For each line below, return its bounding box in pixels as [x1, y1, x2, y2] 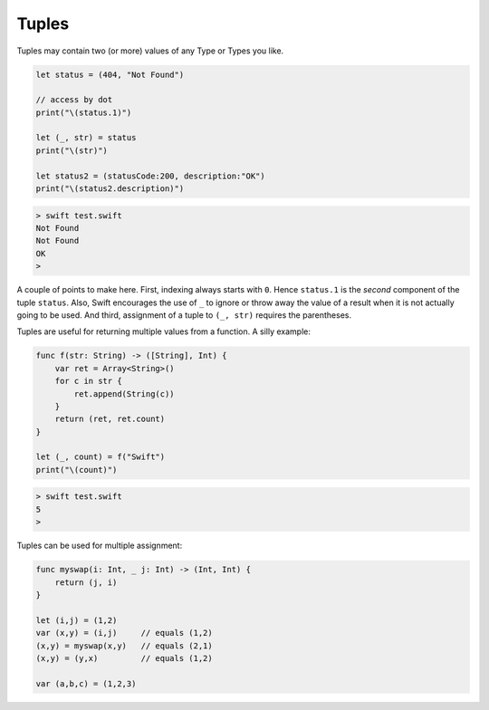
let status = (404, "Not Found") [35, 69, 185, 80]
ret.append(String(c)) [73, 389, 176, 398]
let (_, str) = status [35, 132, 137, 143]
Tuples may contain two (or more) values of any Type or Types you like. [16, 45, 284, 56]
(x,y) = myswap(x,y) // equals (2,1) [35, 640, 213, 651]
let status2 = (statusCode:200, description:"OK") [35, 170, 266, 181]
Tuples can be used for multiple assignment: [16, 540, 183, 552]
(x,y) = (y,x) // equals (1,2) [35, 653, 213, 663]
